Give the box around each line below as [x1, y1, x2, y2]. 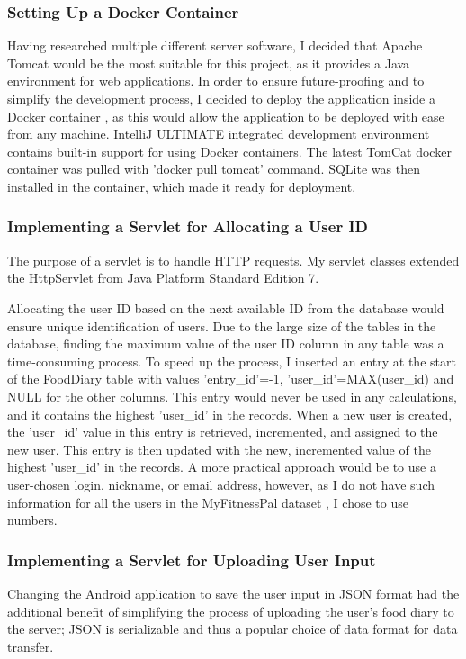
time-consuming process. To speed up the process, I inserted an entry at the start [7, 351, 456, 370]
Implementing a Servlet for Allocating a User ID [7, 215, 368, 238]
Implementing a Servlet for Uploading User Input [7, 548, 376, 571]
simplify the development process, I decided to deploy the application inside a [7, 89, 435, 107]
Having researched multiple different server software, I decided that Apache [7, 36, 423, 55]
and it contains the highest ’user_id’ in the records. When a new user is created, [7, 404, 453, 423]
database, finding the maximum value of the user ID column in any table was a [7, 334, 444, 353]
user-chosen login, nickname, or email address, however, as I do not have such [7, 474, 435, 493]
